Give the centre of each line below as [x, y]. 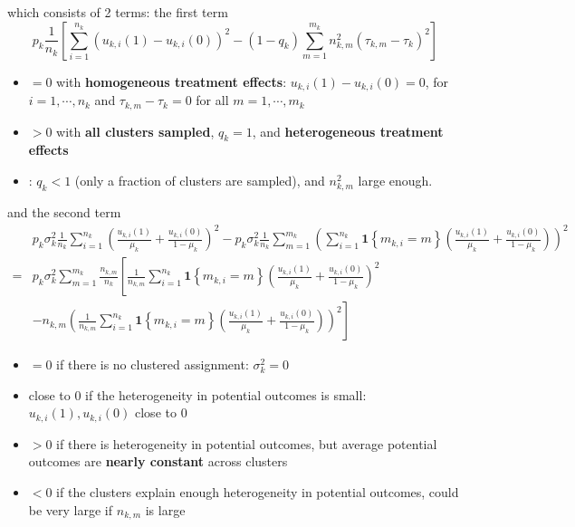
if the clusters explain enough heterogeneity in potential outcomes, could [258, 492]
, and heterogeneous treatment [348, 131]
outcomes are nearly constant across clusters [158, 461]
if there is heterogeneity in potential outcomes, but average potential [247, 443]
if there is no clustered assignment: [153, 364]
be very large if [71, 509]
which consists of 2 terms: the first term [118, 12]
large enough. [395, 180]
